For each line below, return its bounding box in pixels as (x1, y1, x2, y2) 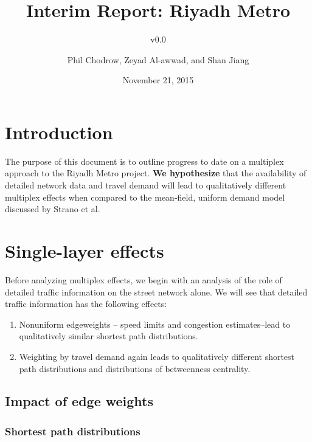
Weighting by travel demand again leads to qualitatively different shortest (19, 350, 295, 362)
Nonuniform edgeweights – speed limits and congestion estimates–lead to (19, 317, 291, 330)
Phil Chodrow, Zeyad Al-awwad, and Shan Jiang (67, 53, 249, 66)
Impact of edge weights (5, 392, 154, 410)
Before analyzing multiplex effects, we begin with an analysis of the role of (5, 273, 282, 286)
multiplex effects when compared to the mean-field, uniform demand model (5, 190, 285, 203)
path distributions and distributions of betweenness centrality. (19, 362, 251, 375)
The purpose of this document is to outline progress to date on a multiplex (5, 154, 284, 167)
